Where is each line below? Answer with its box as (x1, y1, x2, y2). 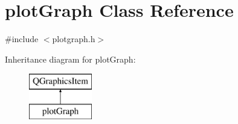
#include (5, 33, 39, 45)
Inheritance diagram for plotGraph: (5, 52, 136, 65)
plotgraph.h (52, 33, 95, 45)
